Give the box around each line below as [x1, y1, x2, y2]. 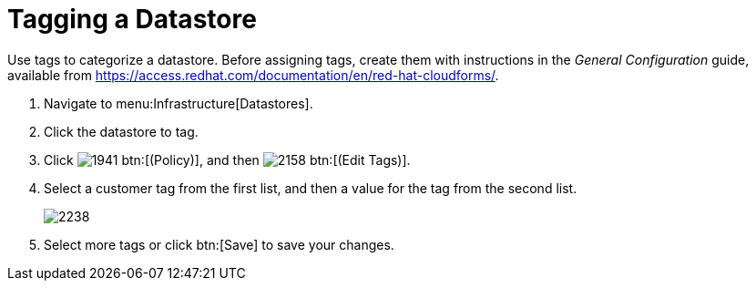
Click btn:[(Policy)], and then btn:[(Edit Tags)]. [44, 151, 411, 168]
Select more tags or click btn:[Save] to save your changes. [44, 236, 394, 252]
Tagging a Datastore [7, 4, 257, 35]
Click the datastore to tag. [44, 123, 199, 139]
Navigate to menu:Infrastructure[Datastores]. [44, 95, 313, 111]
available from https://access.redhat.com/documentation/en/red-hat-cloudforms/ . [7, 67, 499, 83]
